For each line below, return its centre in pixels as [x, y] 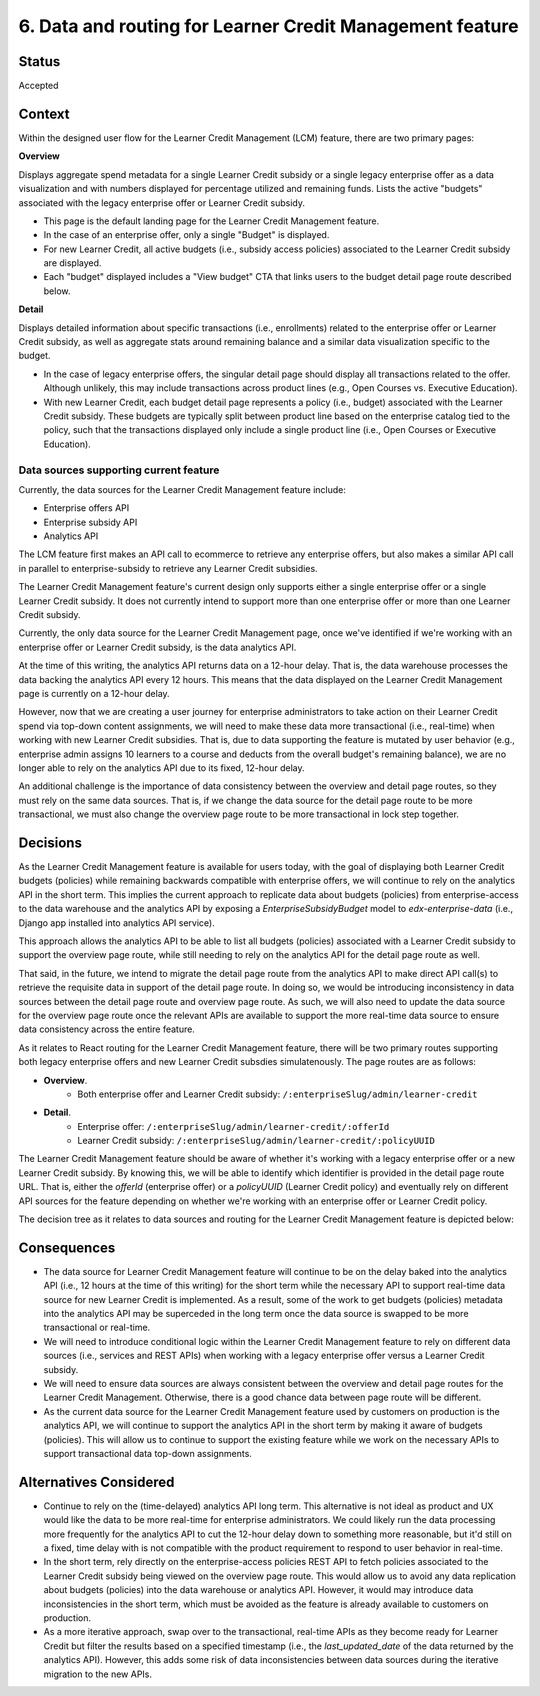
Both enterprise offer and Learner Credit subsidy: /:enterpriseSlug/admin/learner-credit [278, 1094]
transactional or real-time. [97, 1327]
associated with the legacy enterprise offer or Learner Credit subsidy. [161, 202]
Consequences [67, 1247]
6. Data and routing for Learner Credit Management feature [268, 26]
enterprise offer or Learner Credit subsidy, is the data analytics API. [157, 647]
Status [39, 61]
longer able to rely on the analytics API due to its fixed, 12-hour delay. [161, 767]
